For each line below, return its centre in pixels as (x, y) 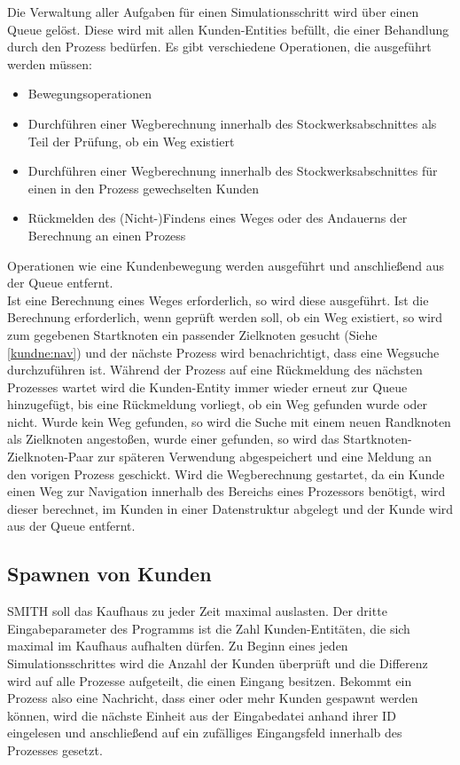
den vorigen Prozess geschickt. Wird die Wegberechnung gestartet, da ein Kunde (226, 473)
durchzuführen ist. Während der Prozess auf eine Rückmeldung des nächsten (215, 370)
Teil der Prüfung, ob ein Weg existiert (131, 141)
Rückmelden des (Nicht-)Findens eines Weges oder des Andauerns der (218, 218)
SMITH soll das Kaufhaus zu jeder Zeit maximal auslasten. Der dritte (197, 611)
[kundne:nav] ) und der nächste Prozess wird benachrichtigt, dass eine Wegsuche (223, 352)
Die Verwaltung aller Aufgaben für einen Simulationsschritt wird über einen (213, 12)
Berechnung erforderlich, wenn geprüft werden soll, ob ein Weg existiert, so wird (225, 317)
